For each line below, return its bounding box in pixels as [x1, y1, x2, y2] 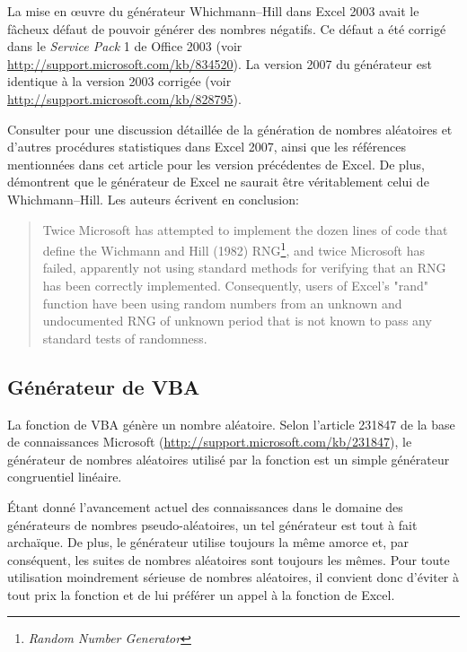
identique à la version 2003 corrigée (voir [7, 72, 232, 91]
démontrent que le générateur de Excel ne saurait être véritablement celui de [7, 172, 429, 191]
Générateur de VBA [7, 372, 200, 400]
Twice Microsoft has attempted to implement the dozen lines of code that [42, 220, 448, 239]
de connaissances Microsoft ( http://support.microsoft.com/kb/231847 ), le [7, 432, 412, 451]
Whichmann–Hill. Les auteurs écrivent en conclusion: [7, 189, 299, 208]
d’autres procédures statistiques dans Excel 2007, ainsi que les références [7, 137, 406, 156]
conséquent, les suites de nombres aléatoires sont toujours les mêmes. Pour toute [7, 550, 450, 569]
